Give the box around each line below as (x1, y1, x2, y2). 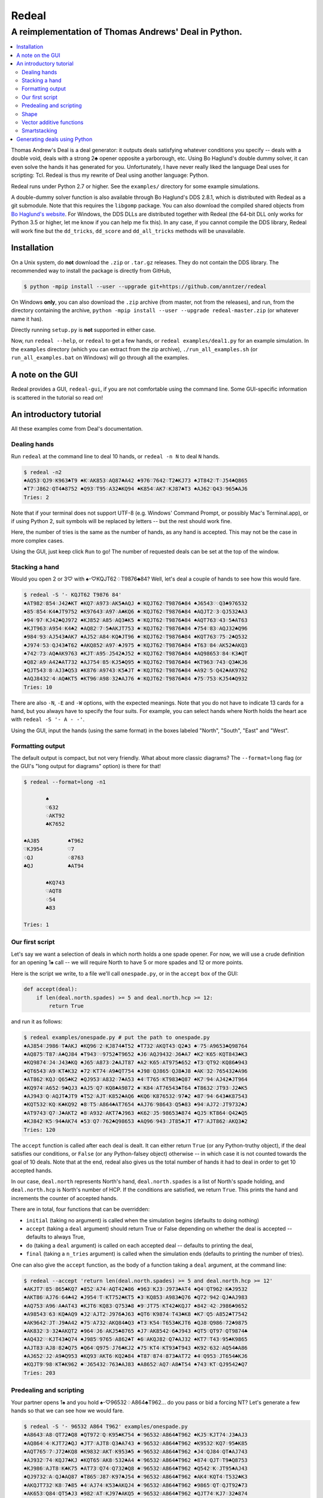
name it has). (11, 315, 44, 322)
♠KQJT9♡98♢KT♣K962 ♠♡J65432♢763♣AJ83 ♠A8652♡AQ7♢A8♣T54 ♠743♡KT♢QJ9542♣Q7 (23, 1361, 248, 1368)
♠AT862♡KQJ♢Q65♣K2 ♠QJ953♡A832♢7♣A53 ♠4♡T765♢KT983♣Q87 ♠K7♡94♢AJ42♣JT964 (23, 1076, 248, 1083)
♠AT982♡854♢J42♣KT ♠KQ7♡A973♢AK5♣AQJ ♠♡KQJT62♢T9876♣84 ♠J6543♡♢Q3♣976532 (23, 600, 248, 606)
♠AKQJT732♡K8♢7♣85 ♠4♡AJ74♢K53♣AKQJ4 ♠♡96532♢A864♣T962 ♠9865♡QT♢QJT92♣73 (23, 1482, 248, 1488)
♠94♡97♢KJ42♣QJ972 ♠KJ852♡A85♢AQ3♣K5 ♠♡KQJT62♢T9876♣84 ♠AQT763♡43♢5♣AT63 (23, 617, 248, 623)
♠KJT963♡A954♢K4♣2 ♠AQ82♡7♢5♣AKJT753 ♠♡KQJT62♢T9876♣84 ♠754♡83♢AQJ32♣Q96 (23, 625, 248, 632)
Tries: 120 (23, 1126, 56, 1133)
